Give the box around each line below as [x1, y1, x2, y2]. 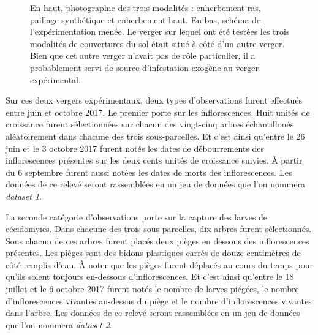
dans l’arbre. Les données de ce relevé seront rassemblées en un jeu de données [6, 306, 300, 319]
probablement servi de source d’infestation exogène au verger [30, 61, 259, 73]
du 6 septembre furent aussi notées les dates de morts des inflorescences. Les [6, 165, 292, 178]
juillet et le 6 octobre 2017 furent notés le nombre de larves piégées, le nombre [6, 282, 299, 295]
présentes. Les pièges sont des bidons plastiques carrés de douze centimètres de [6, 246, 301, 259]
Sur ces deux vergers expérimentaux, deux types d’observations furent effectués [6, 94, 303, 107]
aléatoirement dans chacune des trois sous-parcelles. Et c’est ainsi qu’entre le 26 [6, 129, 305, 142]
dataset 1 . [6, 189, 42, 202]
